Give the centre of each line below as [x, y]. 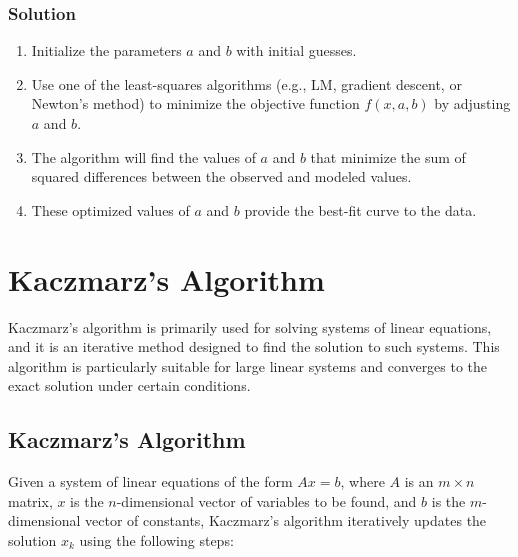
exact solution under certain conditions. [129, 385]
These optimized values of [110, 209]
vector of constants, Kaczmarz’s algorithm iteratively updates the [286, 520]
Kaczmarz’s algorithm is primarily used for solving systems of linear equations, [250, 326]
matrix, [30, 500]
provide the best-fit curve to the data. [360, 209]
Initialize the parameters [106, 50]
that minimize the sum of [388, 156]
